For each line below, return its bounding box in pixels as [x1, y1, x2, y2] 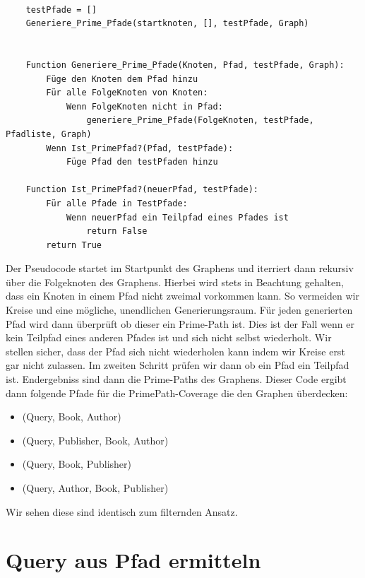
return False [86, 226, 148, 237]
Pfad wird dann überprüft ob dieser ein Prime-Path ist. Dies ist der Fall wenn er [6, 316, 354, 331]
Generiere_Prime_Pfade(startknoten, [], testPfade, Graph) [25, 18, 309, 29]
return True [46, 240, 102, 250]
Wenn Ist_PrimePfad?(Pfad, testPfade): [46, 143, 234, 153]
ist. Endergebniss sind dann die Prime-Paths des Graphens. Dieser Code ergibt [6, 372, 347, 387]
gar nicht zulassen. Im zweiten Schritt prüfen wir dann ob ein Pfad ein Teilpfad [6, 358, 349, 372]
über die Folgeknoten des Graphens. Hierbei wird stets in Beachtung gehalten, [6, 274, 344, 289]
